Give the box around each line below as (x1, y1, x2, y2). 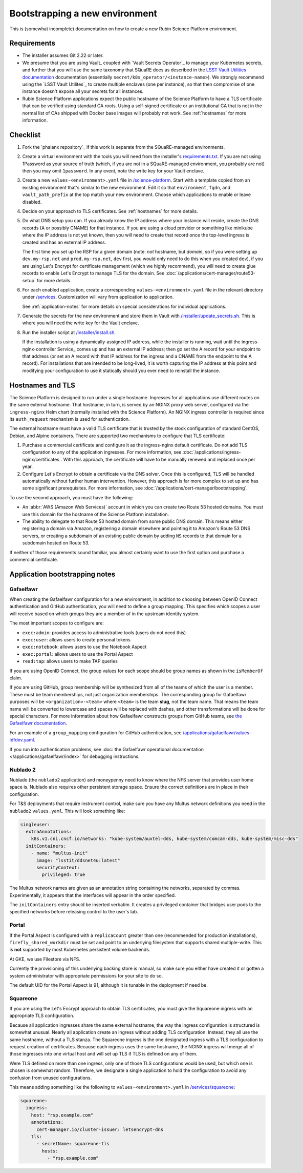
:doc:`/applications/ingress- (182, 449, 241, 455)
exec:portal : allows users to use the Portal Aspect (22, 651, 133, 657)
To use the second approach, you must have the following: (9, 494, 133, 500)
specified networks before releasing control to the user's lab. (9, 909, 138, 915)
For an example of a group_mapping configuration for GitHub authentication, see (9, 729, 182, 736)
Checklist (9, 130, 41, 139)
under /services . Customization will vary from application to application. (22, 294, 174, 300)
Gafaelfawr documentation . (9, 720, 68, 726)
